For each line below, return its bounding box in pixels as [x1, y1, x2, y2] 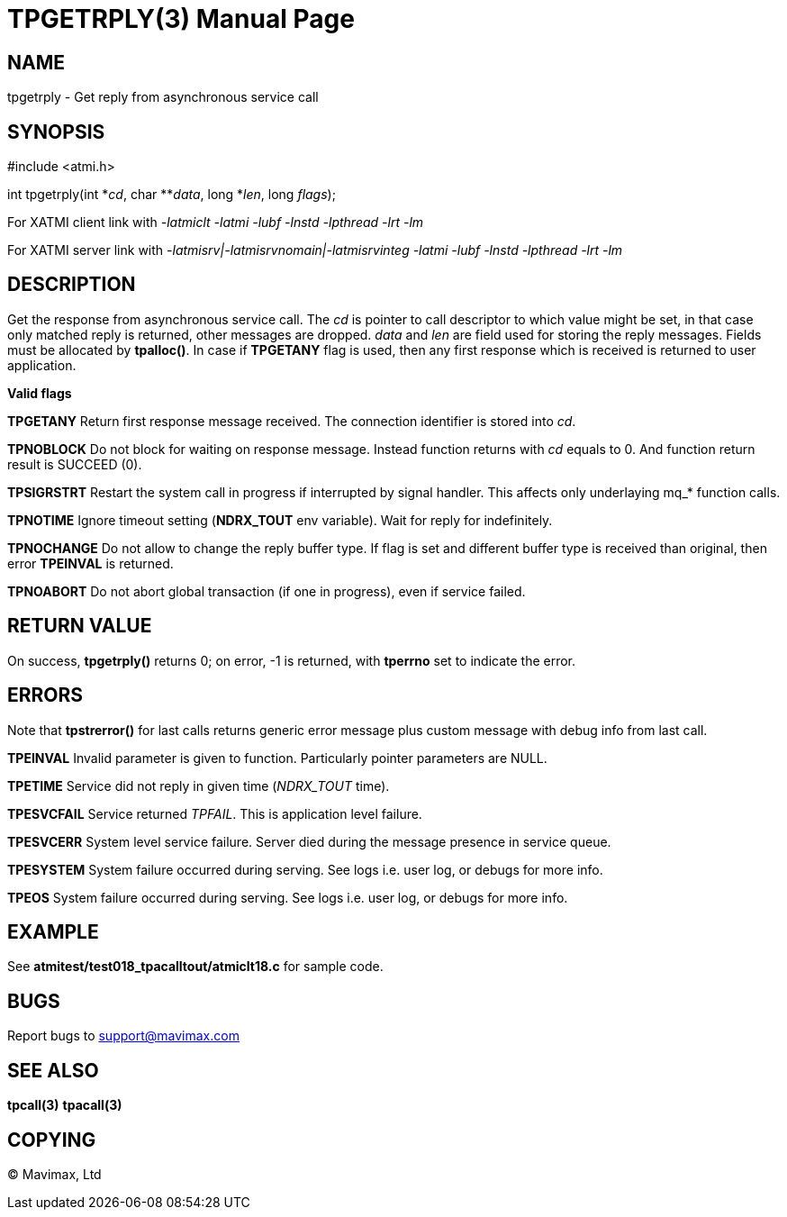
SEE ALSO [7, 1058, 99, 1082]
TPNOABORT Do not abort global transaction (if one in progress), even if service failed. [7, 583, 526, 599]
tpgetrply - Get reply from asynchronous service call [7, 89, 319, 105]
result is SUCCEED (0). [7, 456, 142, 472]
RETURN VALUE [7, 614, 152, 638]
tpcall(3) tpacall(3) [7, 1097, 122, 1113]
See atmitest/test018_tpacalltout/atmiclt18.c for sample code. [7, 958, 384, 975]
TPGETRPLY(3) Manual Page [7, 4, 355, 34]
